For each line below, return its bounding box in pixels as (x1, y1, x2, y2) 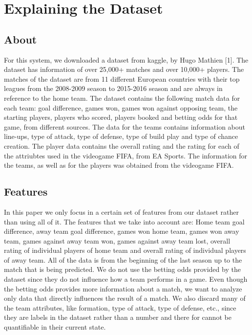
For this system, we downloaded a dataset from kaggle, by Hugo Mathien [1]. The (4, 54, 249, 65)
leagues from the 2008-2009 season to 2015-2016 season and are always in (4, 83, 223, 93)
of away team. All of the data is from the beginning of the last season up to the (4, 254, 242, 265)
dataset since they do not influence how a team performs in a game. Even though (4, 274, 248, 284)
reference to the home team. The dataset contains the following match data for (4, 92, 240, 103)
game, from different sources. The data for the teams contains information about (4, 121, 245, 132)
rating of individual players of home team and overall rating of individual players (4, 245, 246, 255)
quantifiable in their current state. (4, 322, 106, 332)
